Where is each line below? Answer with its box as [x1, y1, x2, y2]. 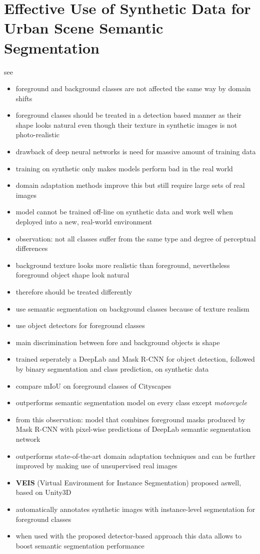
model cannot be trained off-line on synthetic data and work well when [15, 206, 233, 217]
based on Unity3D [15, 487, 71, 497]
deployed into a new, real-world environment [15, 216, 152, 227]
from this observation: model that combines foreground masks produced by [15, 414, 245, 424]
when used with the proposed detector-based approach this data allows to [15, 530, 242, 541]
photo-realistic [15, 129, 60, 140]
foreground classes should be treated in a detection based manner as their [15, 110, 241, 120]
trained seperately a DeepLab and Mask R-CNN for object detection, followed [15, 354, 255, 364]
